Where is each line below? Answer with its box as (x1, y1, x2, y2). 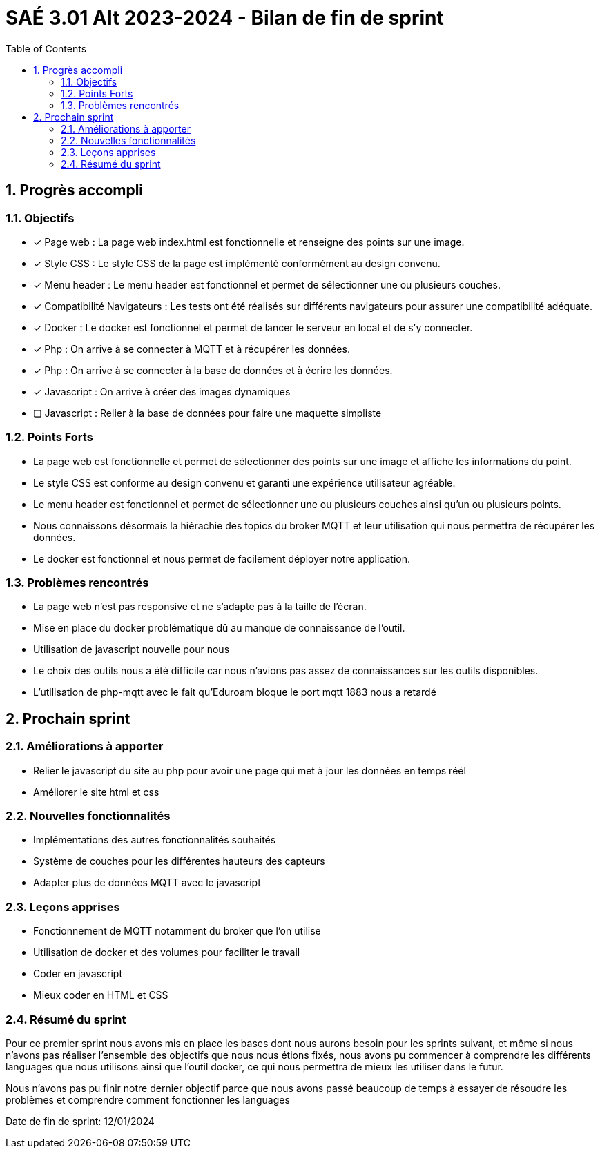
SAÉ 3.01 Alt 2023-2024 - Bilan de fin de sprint (6, 6, 444, 30)
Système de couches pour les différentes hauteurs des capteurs (33, 855, 325, 868)
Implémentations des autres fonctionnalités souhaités (33, 834, 276, 846)
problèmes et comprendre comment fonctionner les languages (6, 1093, 290, 1106)
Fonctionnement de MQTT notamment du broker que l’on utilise (33, 925, 321, 937)
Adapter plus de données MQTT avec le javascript (33, 877, 261, 889)
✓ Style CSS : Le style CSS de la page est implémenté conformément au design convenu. (33, 257, 441, 269)
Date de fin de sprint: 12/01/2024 (6, 1115, 155, 1127)
